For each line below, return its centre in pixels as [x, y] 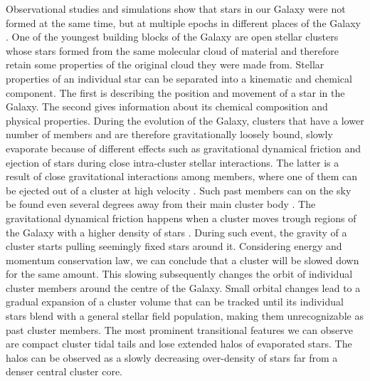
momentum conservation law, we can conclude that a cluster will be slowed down [183, 260]
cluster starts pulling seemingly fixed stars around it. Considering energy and [174, 246]
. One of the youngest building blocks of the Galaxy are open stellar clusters [172, 37]
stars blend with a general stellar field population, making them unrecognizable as [185, 316]
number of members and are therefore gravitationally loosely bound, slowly [169, 134]
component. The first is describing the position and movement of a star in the [175, 92]
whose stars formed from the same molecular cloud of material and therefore [172, 50]
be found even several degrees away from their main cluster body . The [161, 204]
